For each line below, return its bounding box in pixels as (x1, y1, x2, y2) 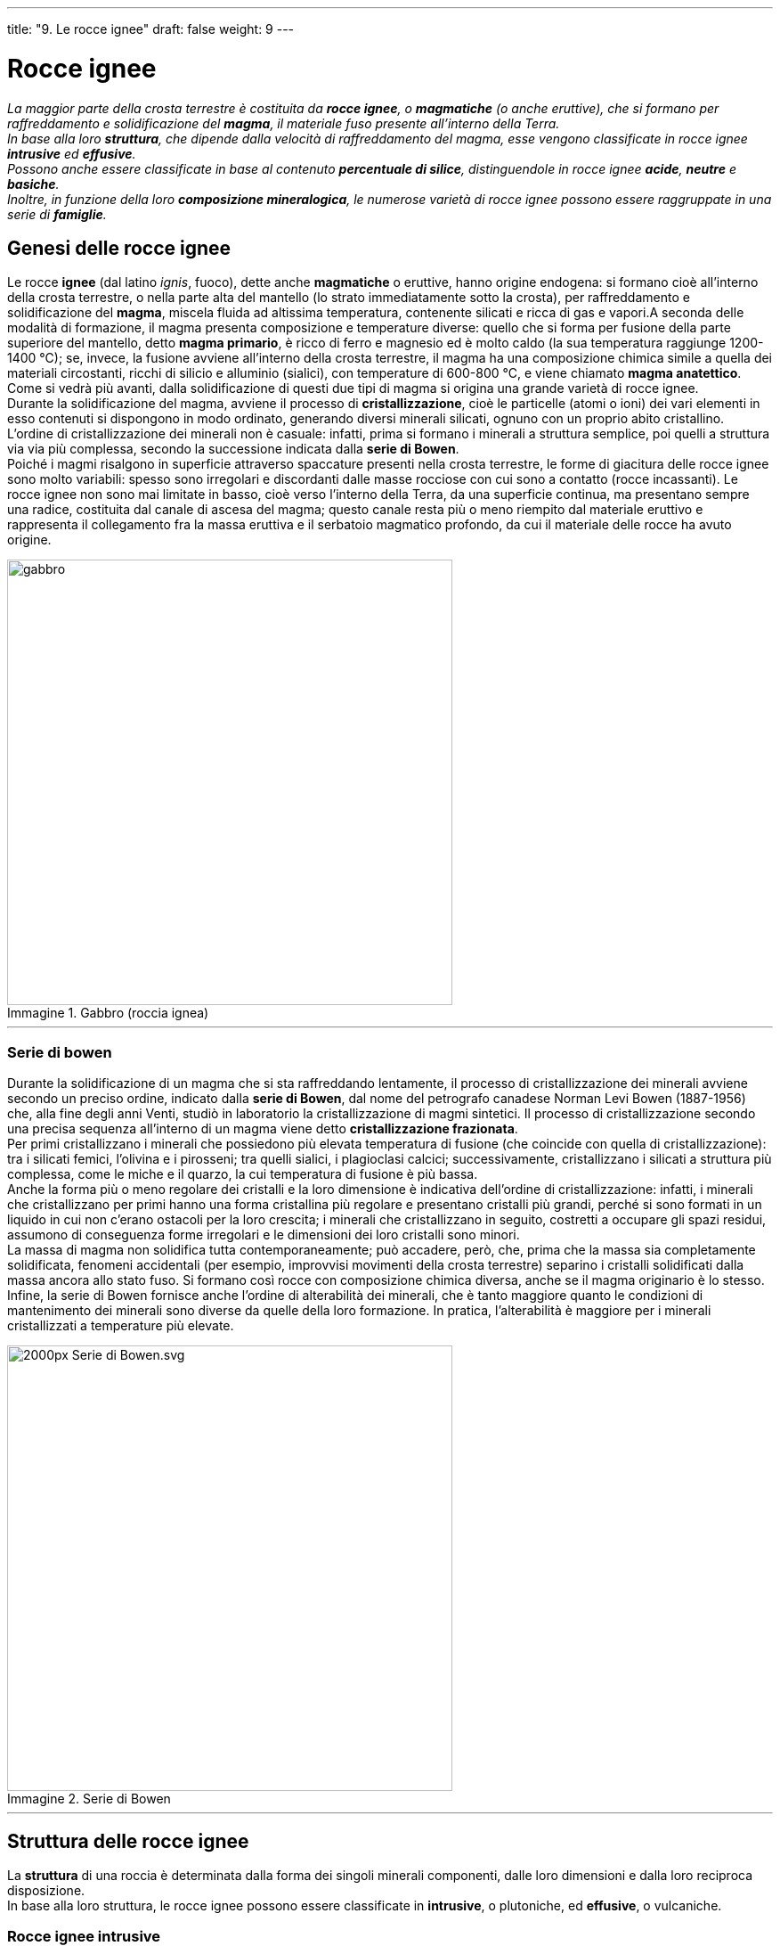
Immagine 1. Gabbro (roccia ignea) (7, 1005, 209, 1021)
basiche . (7, 176, 60, 192)
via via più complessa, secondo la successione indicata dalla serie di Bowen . (7, 441, 459, 457)
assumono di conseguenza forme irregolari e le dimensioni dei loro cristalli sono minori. (7, 1227, 520, 1243)
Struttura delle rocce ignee (7, 1829, 249, 1852)
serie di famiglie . (7, 206, 107, 222)
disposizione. (7, 1882, 85, 1898)
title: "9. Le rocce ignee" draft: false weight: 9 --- (7, 21, 295, 37)
